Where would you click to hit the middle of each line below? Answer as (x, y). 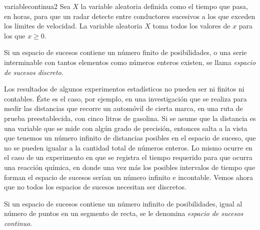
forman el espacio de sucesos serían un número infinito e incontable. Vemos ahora (128, 177)
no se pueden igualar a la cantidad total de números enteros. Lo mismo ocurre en (128, 147)
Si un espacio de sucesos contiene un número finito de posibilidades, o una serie (125, 52)
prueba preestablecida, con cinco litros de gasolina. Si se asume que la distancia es (130, 118)
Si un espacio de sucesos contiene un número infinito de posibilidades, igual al (123, 203)
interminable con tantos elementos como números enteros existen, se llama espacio (130, 62)
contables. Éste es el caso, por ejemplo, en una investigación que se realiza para (125, 98)
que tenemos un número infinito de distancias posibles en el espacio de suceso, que (130, 138)
